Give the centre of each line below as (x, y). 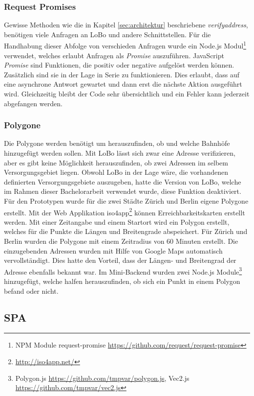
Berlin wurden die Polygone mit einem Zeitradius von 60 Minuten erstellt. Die (121, 241)
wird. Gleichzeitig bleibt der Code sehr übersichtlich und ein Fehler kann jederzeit (127, 94)
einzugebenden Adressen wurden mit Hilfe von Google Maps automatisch (113, 250)
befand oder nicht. (31, 291)
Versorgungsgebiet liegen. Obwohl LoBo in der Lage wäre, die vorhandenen (116, 172)
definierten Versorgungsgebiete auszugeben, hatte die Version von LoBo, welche (123, 181)
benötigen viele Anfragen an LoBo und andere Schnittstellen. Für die (107, 34)
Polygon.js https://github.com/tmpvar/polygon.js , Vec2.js (102, 378)
